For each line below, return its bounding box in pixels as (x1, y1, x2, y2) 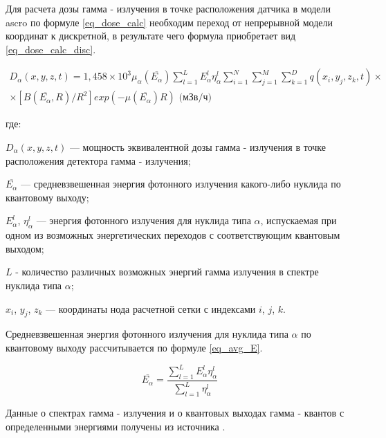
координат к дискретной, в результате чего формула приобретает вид (6, 28, 296, 43)
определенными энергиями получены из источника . (6, 419, 226, 433)
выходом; (6, 241, 44, 255)
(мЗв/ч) (178, 93, 212, 103)
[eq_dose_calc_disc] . (6, 42, 96, 56)
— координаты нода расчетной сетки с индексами (46, 301, 256, 316)
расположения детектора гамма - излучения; (6, 153, 191, 167)
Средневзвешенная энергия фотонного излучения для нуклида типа (6, 327, 288, 341)
